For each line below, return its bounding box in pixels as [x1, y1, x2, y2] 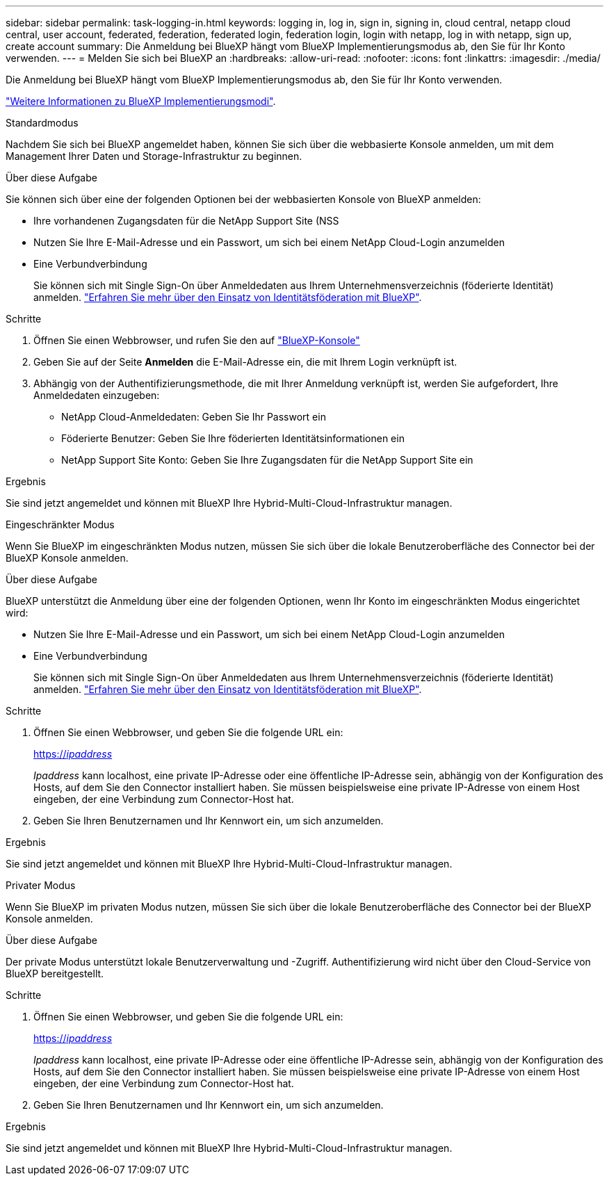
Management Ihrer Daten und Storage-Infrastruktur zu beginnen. [6, 150, 302, 162]
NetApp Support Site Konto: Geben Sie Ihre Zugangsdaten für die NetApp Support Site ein [61, 454, 473, 466]
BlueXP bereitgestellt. [6, 968, 104, 979]
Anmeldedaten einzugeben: [33, 389, 160, 401]
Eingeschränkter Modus [6, 519, 115, 530]
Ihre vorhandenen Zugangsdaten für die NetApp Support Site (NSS [33, 215, 339, 227]
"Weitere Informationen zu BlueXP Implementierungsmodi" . [6, 95, 276, 107]
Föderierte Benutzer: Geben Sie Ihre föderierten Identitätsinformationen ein [61, 432, 405, 444]
